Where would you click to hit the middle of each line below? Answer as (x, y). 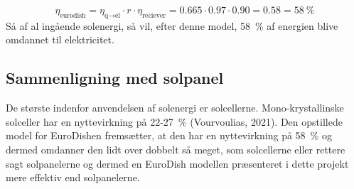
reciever (154, 15)
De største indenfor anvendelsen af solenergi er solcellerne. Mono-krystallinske (175, 108)
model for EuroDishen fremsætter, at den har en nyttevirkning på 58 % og (169, 135)
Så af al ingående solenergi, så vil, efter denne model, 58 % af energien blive (172, 25)
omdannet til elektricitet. (60, 39)
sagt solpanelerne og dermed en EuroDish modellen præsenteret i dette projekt (177, 163)
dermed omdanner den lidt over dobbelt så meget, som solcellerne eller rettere (176, 149)
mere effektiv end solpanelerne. (73, 177)
